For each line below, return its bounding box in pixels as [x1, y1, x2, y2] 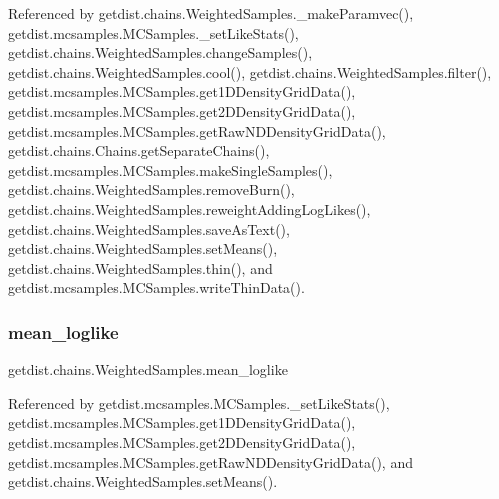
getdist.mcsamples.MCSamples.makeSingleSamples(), [8, 159, 333, 180]
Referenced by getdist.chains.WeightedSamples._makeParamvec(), [8, 3, 414, 23]
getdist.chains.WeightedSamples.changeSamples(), [8, 42, 313, 63]
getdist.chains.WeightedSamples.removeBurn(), [8, 179, 295, 200]
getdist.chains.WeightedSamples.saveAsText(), [8, 218, 290, 239]
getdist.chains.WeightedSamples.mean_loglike [8, 359, 288, 380]
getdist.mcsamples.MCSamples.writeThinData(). [8, 277, 305, 298]
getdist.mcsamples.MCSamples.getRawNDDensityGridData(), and [8, 451, 413, 472]
